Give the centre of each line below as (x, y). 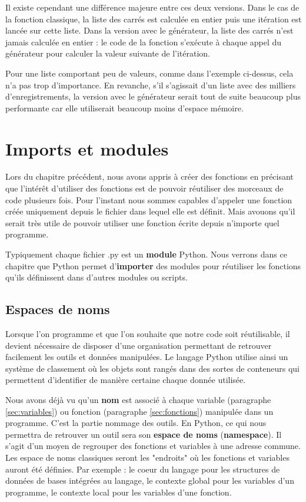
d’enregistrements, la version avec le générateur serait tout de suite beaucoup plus (153, 96)
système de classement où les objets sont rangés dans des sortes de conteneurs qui (152, 368)
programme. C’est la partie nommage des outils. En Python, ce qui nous (136, 423)
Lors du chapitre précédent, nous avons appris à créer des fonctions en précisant (149, 176)
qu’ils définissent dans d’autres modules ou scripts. (97, 277)
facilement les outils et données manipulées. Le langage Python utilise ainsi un (147, 357)
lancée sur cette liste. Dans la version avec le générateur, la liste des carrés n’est (149, 30)
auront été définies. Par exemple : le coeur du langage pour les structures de (143, 469)
